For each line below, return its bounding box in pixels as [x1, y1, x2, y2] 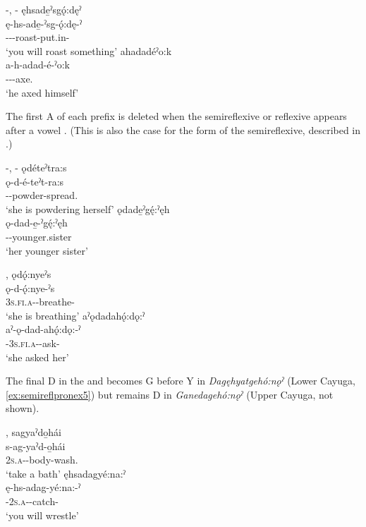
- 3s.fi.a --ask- [6, 336, 60, 351]
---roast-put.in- [6, 30, 70, 44]
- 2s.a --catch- [6, 494, 59, 508]
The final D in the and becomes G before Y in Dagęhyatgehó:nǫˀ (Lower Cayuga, [6, 373, 355, 388]
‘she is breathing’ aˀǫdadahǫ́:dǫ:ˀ [6, 308, 145, 322]
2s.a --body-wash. [6, 452, 78, 467]
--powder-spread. [6, 188, 78, 202]
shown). [6, 401, 39, 416]
